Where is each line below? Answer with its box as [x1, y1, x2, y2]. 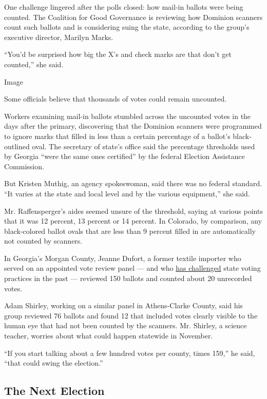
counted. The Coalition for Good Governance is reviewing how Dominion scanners [4, 11, 263, 22]
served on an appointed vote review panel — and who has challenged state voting [4, 263, 261, 273]
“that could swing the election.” [4, 357, 103, 368]
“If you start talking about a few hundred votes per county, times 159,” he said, [4, 347, 255, 358]
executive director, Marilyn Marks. [4, 31, 113, 42]
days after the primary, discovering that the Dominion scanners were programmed [4, 121, 262, 131]
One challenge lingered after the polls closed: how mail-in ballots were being [4, 2, 243, 12]
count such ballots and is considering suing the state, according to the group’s [4, 22, 250, 32]
